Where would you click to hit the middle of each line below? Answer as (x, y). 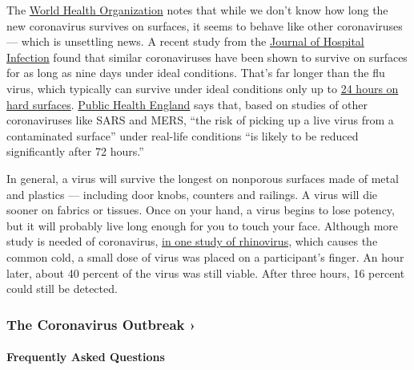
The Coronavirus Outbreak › (101, 324)
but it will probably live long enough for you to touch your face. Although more (203, 225)
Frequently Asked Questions (86, 357)
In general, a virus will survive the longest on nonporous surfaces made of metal (203, 178)
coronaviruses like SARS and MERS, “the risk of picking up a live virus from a (200, 120)
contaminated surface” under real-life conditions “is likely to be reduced (183, 135)
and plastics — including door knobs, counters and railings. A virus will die (192, 194)
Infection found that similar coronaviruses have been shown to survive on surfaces (207, 57)
